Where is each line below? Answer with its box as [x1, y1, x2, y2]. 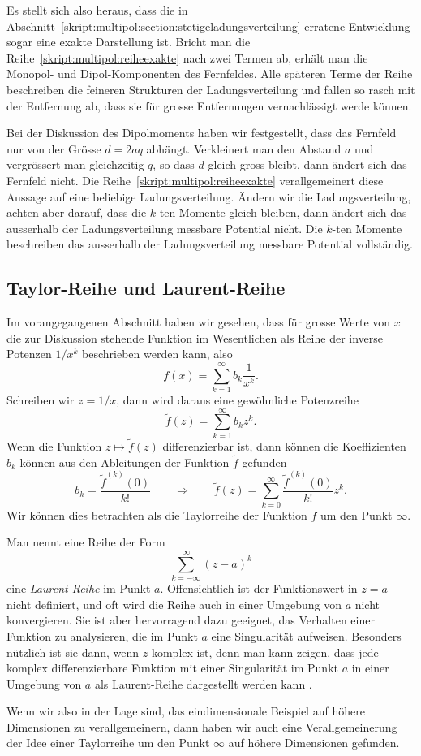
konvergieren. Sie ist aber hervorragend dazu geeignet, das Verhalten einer [6, 611, 375, 629]
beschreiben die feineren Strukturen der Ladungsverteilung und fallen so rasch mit [6, 80, 415, 97]
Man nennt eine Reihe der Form [6, 534, 165, 551]
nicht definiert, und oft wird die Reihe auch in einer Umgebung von [6, 595, 342, 612]
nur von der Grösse [6, 140, 101, 157]
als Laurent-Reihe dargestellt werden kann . [94, 675, 312, 692]
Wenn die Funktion [6, 437, 102, 454]
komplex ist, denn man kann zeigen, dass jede [151, 643, 379, 660]
